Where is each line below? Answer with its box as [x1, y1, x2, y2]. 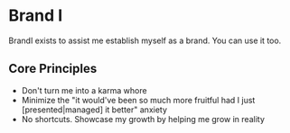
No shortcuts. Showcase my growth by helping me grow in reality [21, 113, 266, 124]
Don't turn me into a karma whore [21, 84, 147, 95]
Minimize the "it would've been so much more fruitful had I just [21, 94, 256, 105]
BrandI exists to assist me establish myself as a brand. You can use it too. [8, 35, 282, 46]
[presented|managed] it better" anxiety [21, 104, 168, 115]
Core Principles [8, 61, 98, 76]
